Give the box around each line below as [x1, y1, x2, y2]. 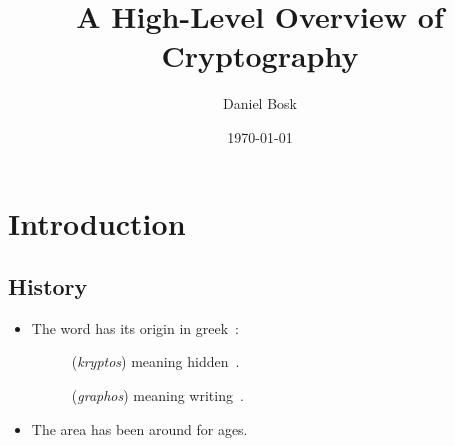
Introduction [8, 202, 186, 243]
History [8, 271, 88, 302]
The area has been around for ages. [31, 418, 248, 439]
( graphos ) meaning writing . [71, 385, 244, 406]
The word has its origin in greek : [31, 317, 239, 338]
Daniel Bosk [223, 93, 297, 114]
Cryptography [161, 35, 359, 76]
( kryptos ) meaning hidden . [71, 351, 240, 372]
